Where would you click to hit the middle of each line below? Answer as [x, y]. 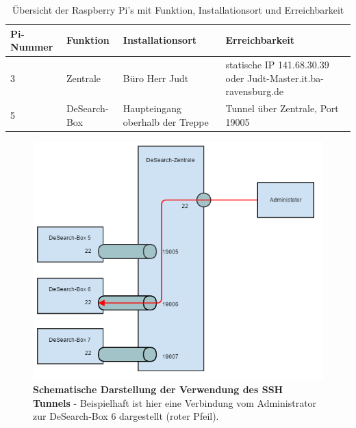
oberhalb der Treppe [166, 121]
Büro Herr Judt [156, 78]
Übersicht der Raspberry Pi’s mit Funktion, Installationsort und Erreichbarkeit [178, 10]
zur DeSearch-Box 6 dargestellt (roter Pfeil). [126, 416]
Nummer [32, 47]
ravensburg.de [255, 91]
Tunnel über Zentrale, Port [282, 108]
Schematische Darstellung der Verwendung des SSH [158, 389]
